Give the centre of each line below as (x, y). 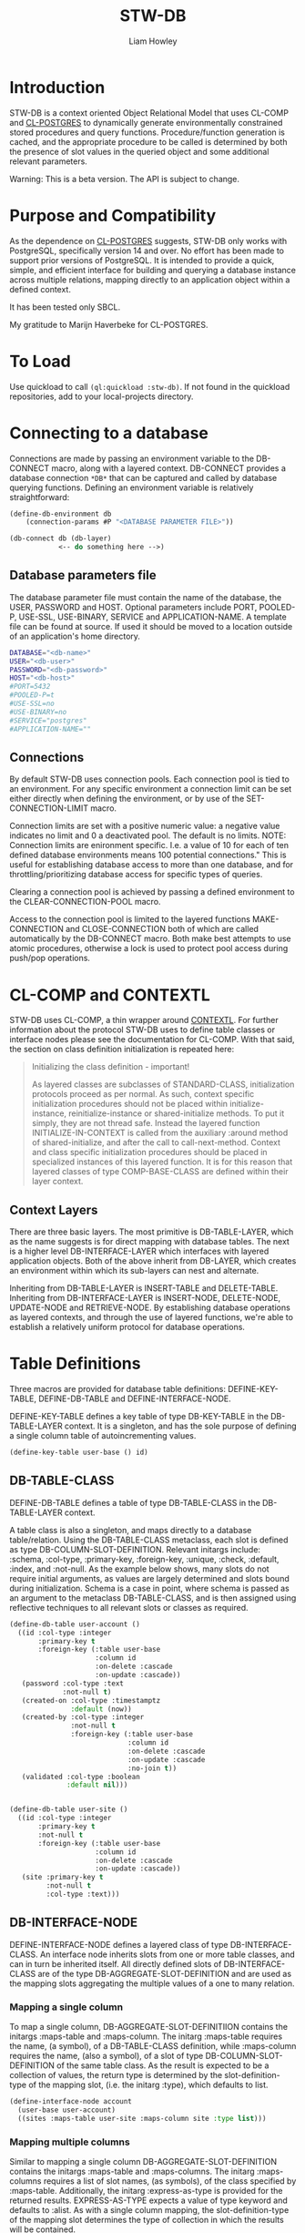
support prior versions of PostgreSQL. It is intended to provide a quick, (142, 260)
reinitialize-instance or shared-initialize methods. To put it (176, 1113)
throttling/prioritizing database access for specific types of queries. (136, 875)
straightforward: (40, 497)
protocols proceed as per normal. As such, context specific (143, 1094)
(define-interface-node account (71, 2101)
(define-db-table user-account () (75, 1624)
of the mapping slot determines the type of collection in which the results (147, 2219)
